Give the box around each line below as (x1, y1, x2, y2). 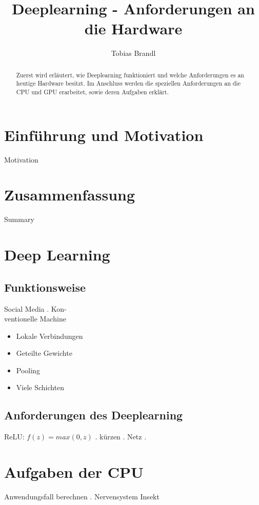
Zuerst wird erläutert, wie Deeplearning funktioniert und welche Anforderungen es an (16, 70, 244, 79)
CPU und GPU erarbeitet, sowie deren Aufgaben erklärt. (16, 88, 169, 96)
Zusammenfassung (4, 184, 135, 205)
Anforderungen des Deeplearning (4, 407, 183, 423)
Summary (4, 214, 34, 225)
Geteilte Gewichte (16, 348, 72, 358)
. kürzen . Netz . (95, 431, 147, 442)
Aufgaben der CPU (4, 461, 144, 482)
